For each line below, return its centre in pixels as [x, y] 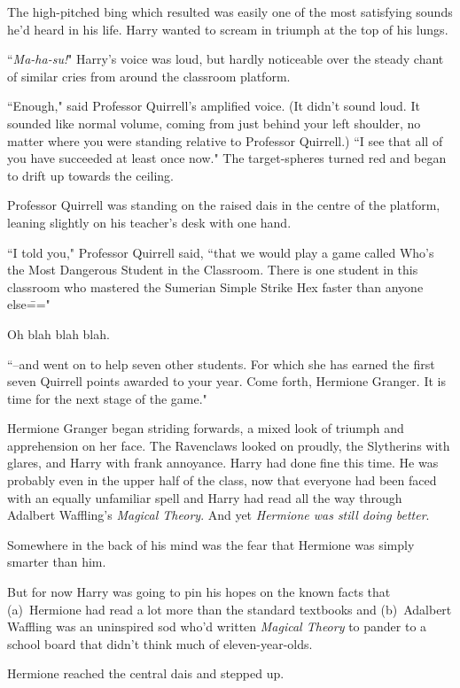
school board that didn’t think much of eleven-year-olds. [160, 643]
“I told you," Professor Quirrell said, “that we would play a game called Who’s [221, 252]
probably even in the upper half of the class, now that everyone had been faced [222, 480]
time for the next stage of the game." [107, 398]
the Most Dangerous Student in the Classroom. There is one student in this [213, 270]
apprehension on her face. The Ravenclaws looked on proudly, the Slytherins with [229, 445]
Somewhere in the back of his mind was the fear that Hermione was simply [211, 544]
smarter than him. [57, 562]
